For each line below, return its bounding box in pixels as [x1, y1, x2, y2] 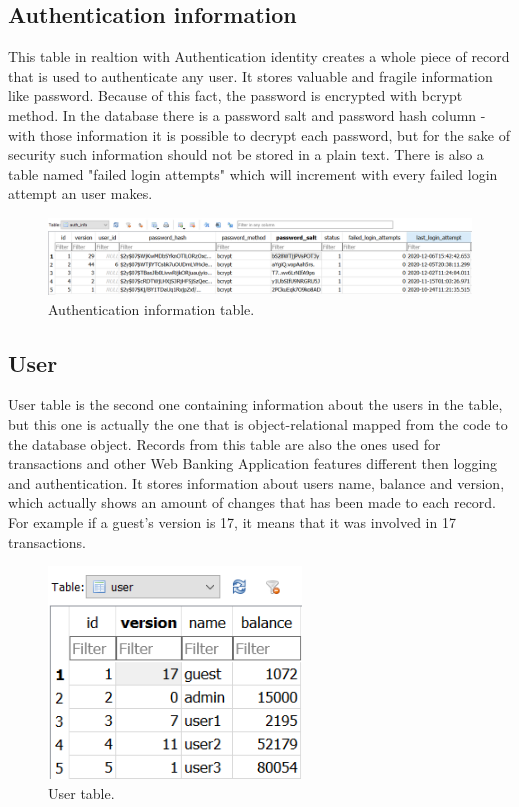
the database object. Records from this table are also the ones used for [8, 433, 441, 454]
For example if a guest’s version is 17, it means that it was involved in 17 [8, 511, 456, 532]
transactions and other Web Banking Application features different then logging [8, 453, 498, 474]
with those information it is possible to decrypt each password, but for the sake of [8, 124, 510, 145]
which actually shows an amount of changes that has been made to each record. [8, 492, 497, 513]
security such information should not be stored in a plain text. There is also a [8, 144, 484, 165]
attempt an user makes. [8, 183, 153, 204]
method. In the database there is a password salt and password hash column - [8, 104, 486, 125]
